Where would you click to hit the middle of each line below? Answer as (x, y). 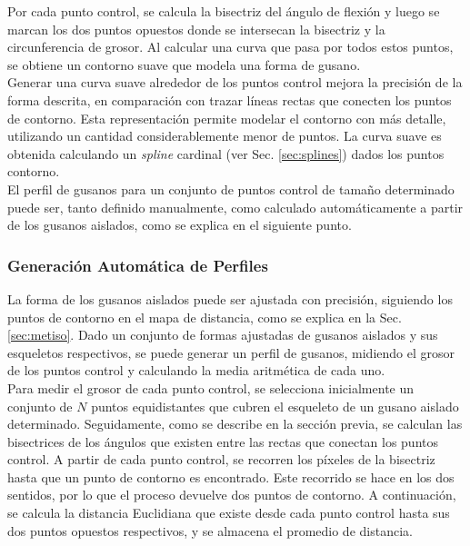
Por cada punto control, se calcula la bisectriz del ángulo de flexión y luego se (224, 11)
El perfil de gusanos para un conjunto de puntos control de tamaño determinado (231, 189)
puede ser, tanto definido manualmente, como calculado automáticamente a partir (235, 207)
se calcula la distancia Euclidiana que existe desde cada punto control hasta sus (229, 513)
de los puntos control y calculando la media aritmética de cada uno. (196, 370)
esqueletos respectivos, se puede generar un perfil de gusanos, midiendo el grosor (231, 352)
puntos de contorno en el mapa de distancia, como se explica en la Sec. (205, 317)
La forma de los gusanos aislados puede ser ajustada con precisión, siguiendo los (230, 298)
